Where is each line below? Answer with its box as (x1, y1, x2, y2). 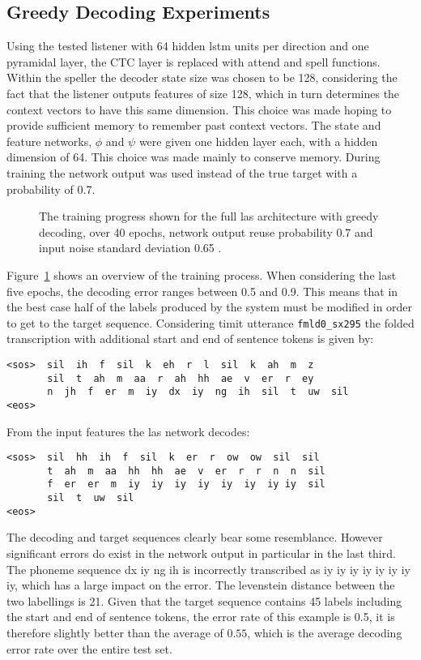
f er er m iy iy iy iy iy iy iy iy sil (47, 478, 325, 491)
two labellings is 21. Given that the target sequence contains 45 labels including (6, 592, 402, 609)
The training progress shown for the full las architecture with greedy (39, 208, 379, 225)
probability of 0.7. (6, 180, 96, 197)
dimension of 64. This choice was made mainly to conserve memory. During (6, 148, 381, 165)
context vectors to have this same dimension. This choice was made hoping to (6, 101, 392, 118)
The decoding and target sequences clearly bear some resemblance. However (6, 529, 383, 546)
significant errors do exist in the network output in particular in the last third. (6, 545, 396, 562)
